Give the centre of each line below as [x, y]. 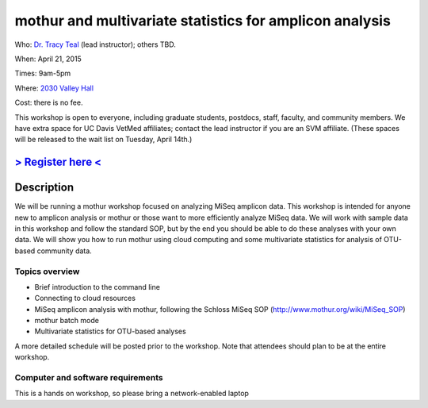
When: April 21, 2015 [48, 59]
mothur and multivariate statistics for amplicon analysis [203, 21]
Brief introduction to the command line [97, 287]
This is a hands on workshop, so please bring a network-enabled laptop [132, 394]
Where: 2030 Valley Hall [54, 88]
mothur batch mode [67, 321]
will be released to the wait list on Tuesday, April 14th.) [103, 140]
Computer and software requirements [89, 378]
